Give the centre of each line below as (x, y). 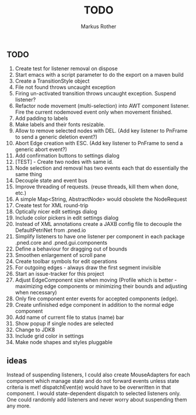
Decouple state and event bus (51, 181)
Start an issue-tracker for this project (60, 274)
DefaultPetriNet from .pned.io (50, 230)
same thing (29, 174)
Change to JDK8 (35, 330)
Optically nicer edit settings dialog (56, 212)
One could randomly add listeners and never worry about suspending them (97, 400)
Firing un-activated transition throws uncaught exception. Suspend (95, 94)
